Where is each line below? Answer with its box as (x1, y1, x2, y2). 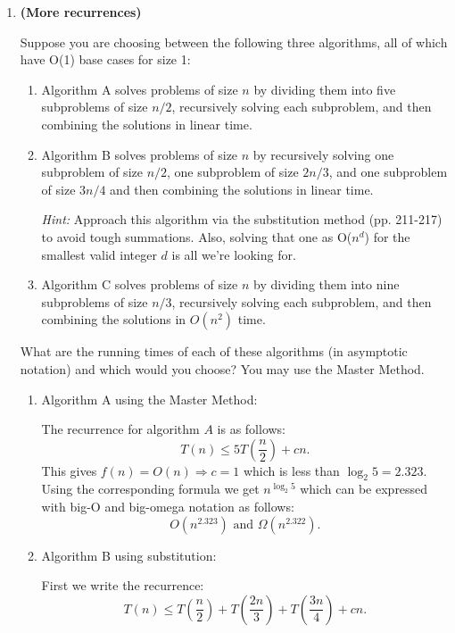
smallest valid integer (41, 245, 157, 263)
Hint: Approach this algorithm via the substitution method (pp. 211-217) (41, 210, 443, 229)
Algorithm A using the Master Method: (41, 389, 258, 408)
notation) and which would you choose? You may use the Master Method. (20, 359, 425, 378)
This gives (41, 461, 97, 479)
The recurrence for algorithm (41, 420, 200, 438)
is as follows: (217, 420, 286, 438)
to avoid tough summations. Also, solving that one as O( (41, 227, 352, 246)
